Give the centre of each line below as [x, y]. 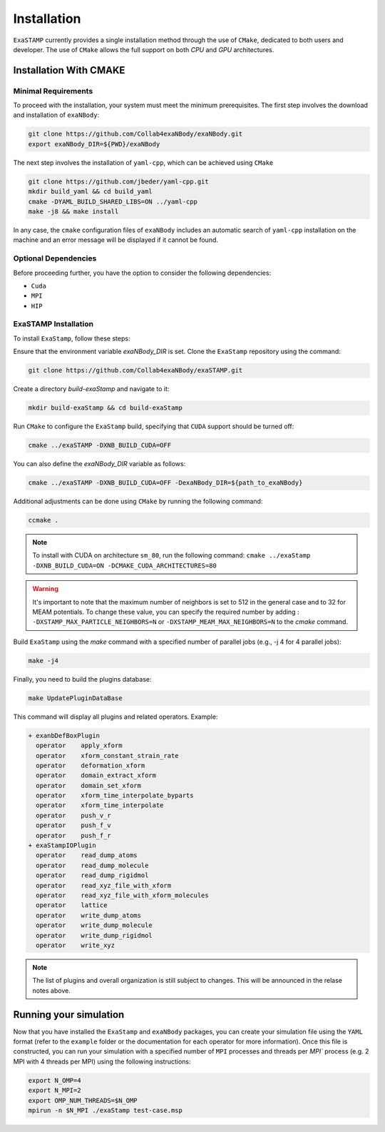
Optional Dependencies [55, 258]
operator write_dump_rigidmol [94, 935]
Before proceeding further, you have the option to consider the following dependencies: [142, 273]
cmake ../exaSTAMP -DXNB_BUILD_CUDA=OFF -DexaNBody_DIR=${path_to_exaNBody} [165, 483]
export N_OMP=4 [55, 1080]
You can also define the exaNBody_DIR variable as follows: [99, 464]
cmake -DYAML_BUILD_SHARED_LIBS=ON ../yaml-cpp [113, 201]
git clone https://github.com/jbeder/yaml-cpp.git [119, 181]
